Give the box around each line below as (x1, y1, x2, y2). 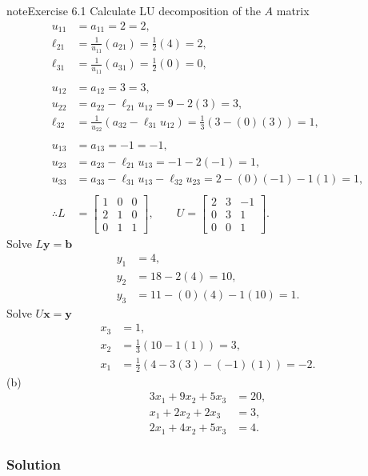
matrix (276, 2, 310, 18)
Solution (6, 454, 61, 474)
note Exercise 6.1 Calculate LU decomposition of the (6, 2, 261, 18)
